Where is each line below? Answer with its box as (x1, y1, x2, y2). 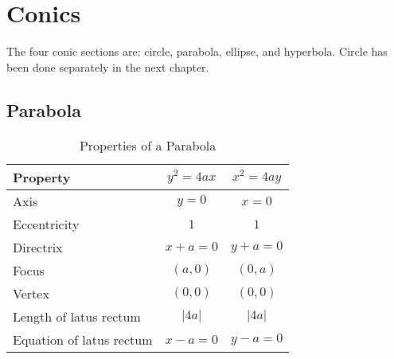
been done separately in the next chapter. (6, 58, 209, 75)
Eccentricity (13, 214, 80, 233)
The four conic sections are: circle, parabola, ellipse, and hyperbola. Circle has (6, 43, 388, 60)
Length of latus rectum (13, 306, 141, 326)
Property (13, 167, 71, 186)
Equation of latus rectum (13, 330, 153, 349)
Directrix (13, 237, 63, 256)
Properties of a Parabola (79, 135, 217, 154)
